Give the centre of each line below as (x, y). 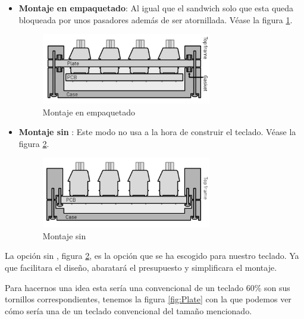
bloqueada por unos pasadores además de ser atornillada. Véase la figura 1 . (156, 19)
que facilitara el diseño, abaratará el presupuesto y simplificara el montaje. (141, 267)
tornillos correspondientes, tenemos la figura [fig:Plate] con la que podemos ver (148, 299)
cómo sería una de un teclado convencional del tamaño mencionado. (129, 310)
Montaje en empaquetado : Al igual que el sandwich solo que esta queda (156, 8)
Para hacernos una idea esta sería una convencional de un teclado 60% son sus (148, 287)
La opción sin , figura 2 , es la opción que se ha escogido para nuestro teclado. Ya (152, 256)
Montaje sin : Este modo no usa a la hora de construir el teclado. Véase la (157, 132)
